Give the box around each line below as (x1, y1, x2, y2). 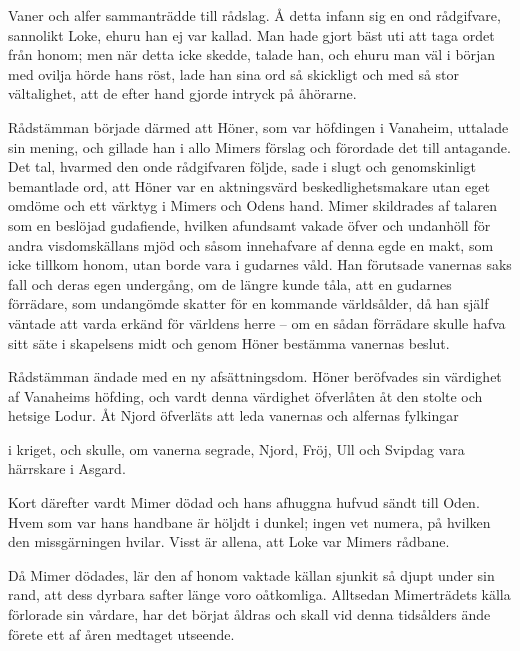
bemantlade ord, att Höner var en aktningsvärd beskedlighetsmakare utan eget (8, 175, 490, 196)
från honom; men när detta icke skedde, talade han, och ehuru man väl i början (8, 44, 496, 65)
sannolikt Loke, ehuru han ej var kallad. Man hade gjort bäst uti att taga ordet (8, 24, 495, 45)
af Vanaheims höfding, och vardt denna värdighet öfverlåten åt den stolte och (8, 385, 483, 406)
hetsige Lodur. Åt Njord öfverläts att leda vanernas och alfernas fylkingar (8, 405, 459, 426)
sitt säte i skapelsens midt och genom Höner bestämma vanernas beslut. (8, 332, 450, 353)
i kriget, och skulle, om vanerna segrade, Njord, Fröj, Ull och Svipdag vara (8, 438, 465, 459)
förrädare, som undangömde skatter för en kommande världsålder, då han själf (8, 293, 489, 314)
